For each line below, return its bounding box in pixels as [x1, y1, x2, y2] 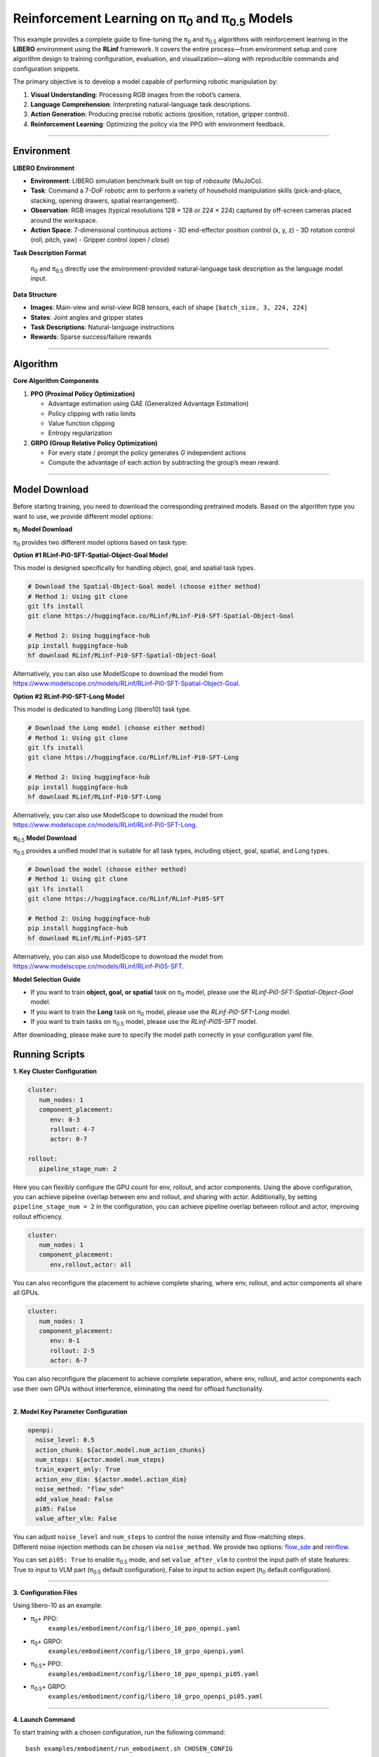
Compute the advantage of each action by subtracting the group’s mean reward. [48, 458, 280, 467]
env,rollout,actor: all [50, 1260, 132, 1269]
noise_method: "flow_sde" [35, 1485, 124, 1493]
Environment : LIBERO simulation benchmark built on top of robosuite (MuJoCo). [30, 176, 263, 185]
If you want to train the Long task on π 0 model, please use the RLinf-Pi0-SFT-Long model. [30, 1007, 291, 1018]
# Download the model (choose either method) [27, 865, 187, 874]
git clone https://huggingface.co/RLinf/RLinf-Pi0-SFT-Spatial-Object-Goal [27, 612, 295, 620]
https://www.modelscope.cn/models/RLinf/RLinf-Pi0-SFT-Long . [13, 821, 198, 829]
